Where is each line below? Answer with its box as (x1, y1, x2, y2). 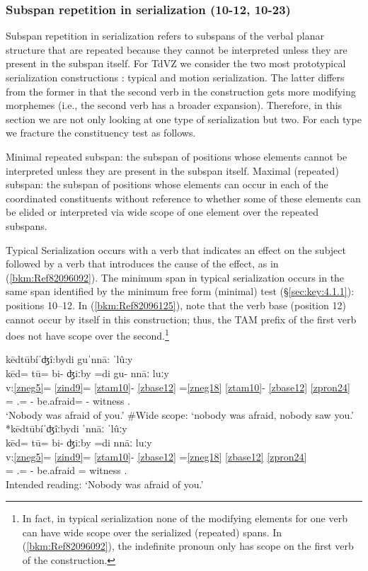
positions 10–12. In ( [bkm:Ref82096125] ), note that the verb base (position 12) (6, 297, 346, 312)
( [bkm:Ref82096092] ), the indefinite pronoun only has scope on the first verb (22, 538, 354, 553)
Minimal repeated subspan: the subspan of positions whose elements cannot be (6, 149, 347, 163)
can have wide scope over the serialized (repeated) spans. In (22, 524, 282, 539)
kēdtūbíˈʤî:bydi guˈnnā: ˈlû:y (6, 352, 133, 367)
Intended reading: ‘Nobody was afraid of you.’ (6, 476, 204, 491)
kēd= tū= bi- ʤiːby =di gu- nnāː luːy (6, 365, 169, 380)
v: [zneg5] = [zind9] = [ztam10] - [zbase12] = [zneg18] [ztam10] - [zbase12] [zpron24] (6, 379, 350, 394)
